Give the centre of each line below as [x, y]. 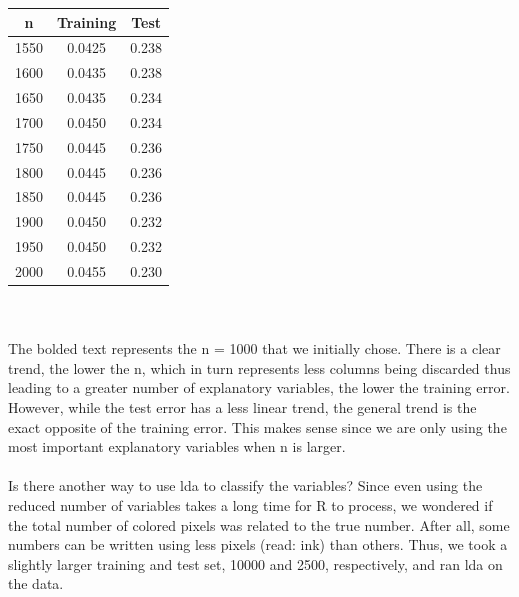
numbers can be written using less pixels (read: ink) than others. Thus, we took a [258, 544]
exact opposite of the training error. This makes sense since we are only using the [257, 426]
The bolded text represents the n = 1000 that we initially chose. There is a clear [254, 348]
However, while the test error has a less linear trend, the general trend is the [242, 407]
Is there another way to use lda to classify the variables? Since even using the [245, 485]
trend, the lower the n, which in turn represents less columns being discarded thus [259, 367]
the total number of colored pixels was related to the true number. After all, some [259, 524]
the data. [36, 583]
